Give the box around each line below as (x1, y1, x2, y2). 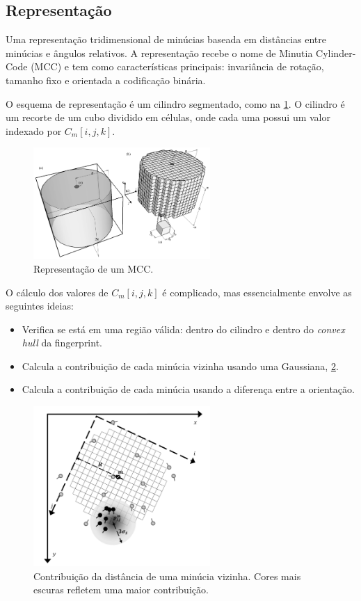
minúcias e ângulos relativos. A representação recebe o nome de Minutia (6, 45, 313, 60)
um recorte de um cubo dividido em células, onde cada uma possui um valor (6, 110, 330, 125)
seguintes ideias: (6, 298, 74, 313)
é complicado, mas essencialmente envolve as (162, 285, 352, 299)
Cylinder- (316, 45, 356, 60)
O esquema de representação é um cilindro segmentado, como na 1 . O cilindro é (6, 96, 345, 111)
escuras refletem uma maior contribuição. (33, 582, 209, 597)
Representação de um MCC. (33, 261, 154, 275)
